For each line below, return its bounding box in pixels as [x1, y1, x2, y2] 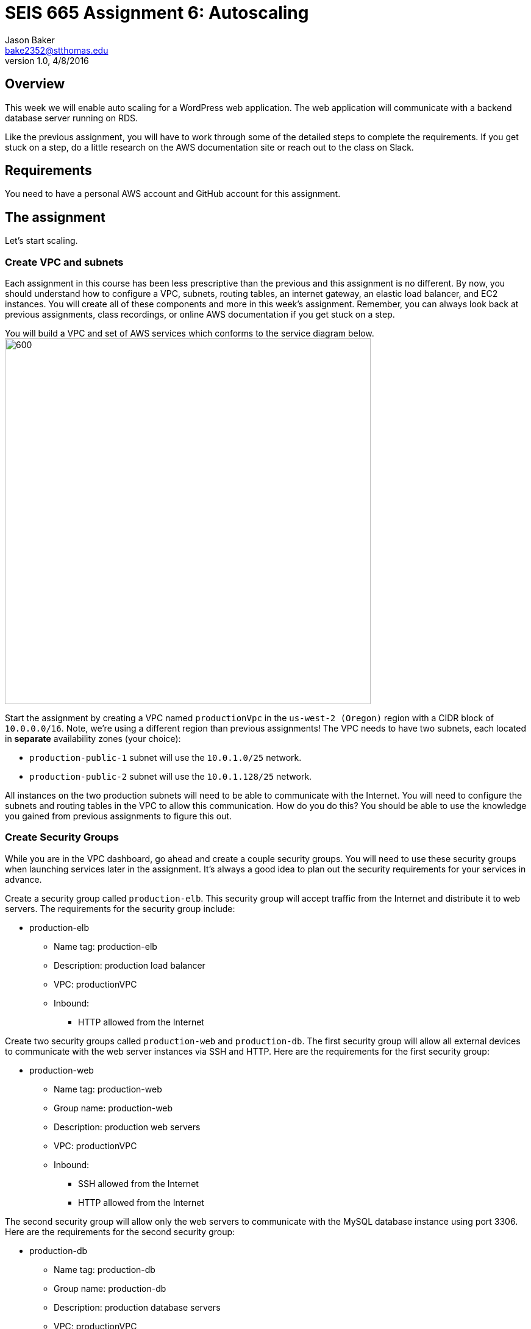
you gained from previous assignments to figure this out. [5, 811, 232, 822]
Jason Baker [5, 34, 55, 45]
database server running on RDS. [5, 112, 138, 123]
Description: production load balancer [54, 960, 205, 971]
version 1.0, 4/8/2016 [5, 55, 89, 66]
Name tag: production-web [54, 1083, 162, 1094]
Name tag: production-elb [54, 941, 157, 952]
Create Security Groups [5, 831, 119, 844]
